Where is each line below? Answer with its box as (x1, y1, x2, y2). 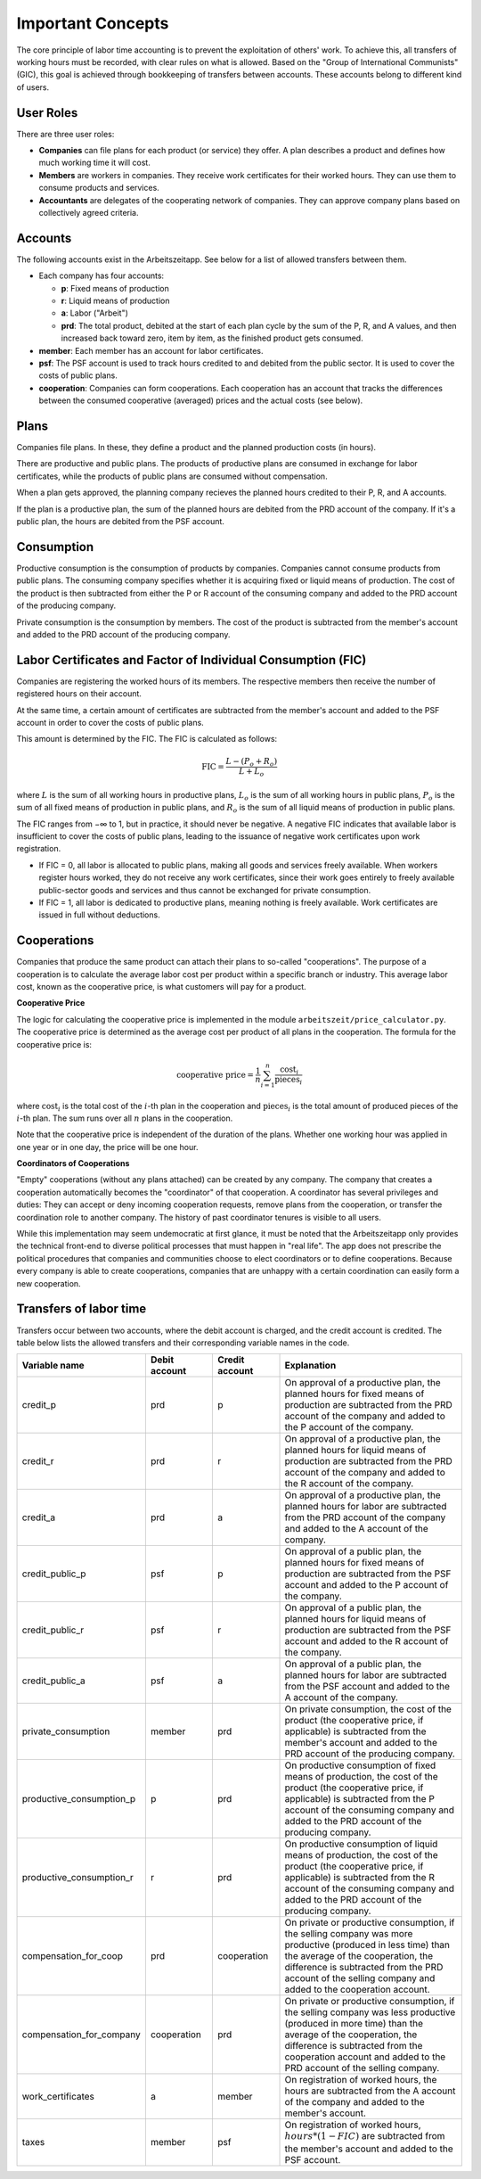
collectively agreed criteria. (38, 207, 139, 218)
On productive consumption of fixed (284, 1759, 436, 1772)
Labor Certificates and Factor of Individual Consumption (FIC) (16, 652, 367, 668)
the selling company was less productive (284, 2006, 456, 2019)
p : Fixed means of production (61, 283, 169, 293)
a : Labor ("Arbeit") (61, 308, 129, 318)
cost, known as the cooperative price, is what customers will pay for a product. (16, 982, 306, 992)
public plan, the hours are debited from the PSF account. (16, 516, 224, 527)
